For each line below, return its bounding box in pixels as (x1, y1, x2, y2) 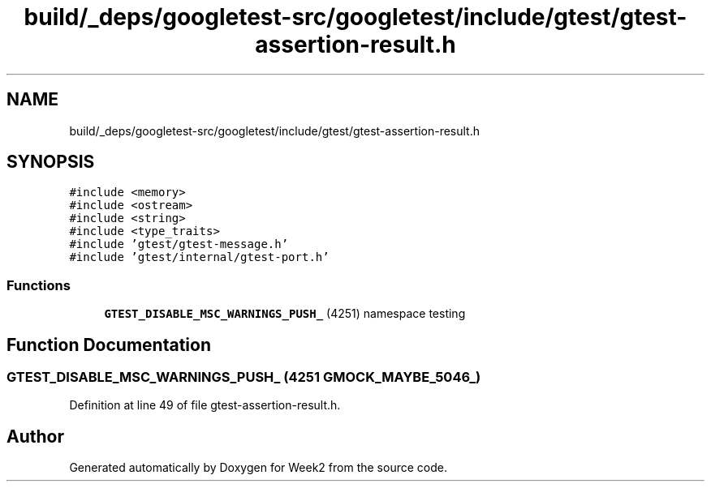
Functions (6, 276, 71, 293)
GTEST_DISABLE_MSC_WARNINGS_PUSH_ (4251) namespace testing (104, 306, 466, 321)
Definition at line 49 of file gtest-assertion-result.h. (69, 398, 341, 413)
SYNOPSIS (6, 152, 95, 173)
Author (6, 426, 64, 447)
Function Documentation (6, 334, 211, 355)
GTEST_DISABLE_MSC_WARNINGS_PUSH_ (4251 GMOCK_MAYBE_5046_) (6, 369, 481, 386)
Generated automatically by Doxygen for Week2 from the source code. (69, 460, 447, 475)
